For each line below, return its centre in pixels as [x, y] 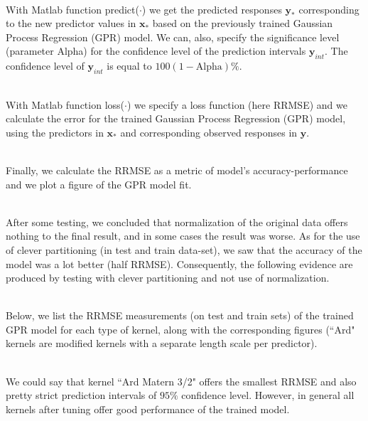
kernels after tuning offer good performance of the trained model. [148, 409]
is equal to [129, 66]
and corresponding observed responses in [209, 132]
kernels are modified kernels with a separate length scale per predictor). [162, 343]
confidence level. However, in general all [268, 395]
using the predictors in [55, 132]
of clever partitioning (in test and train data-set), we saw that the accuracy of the [184, 249]
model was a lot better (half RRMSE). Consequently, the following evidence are [179, 263]
